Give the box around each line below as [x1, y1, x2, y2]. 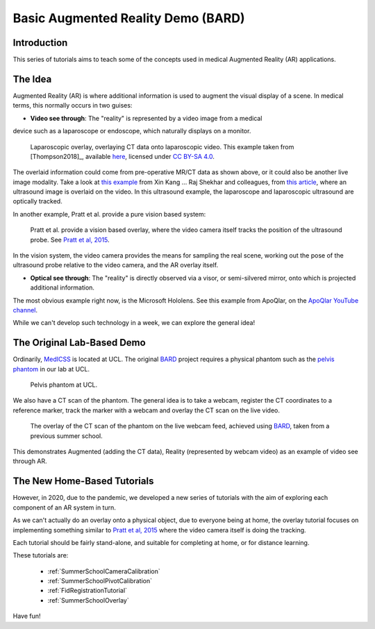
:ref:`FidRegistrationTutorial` [47, 587, 128, 595]
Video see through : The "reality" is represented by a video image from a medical [30, 114, 262, 122]
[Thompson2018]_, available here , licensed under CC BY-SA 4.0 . [30, 152, 215, 160]
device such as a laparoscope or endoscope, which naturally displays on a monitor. [12, 127, 251, 135]
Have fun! [12, 612, 41, 621]
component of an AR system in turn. [12, 503, 116, 512]
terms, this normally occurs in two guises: [12, 101, 133, 110]
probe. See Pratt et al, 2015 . [30, 235, 110, 244]
